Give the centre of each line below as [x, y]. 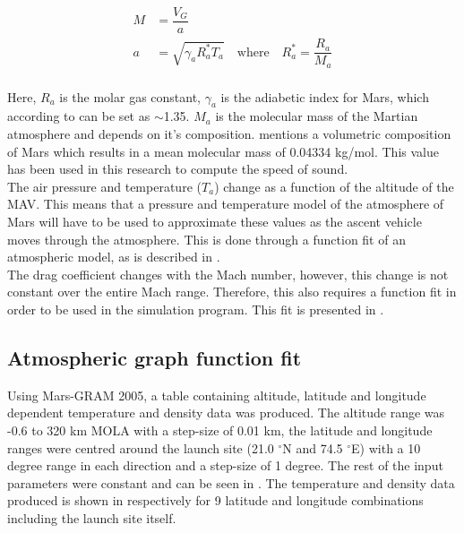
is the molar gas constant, [130, 96]
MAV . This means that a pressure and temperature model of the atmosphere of [226, 204]
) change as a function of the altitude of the [334, 186]
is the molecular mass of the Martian [317, 116]
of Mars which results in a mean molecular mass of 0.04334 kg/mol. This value [223, 151]
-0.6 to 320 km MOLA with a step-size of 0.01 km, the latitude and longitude [220, 430]
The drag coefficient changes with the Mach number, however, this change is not [228, 274]
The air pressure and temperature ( [104, 186]
